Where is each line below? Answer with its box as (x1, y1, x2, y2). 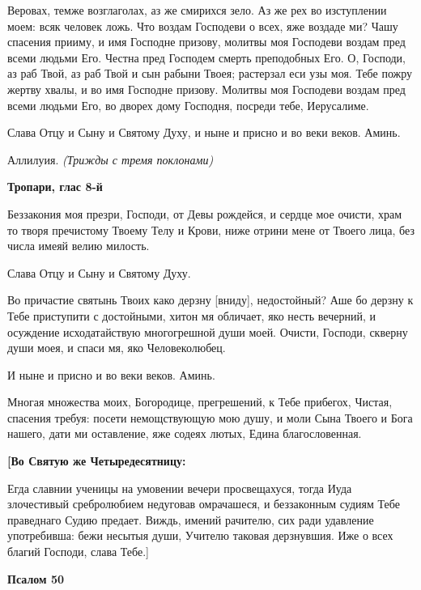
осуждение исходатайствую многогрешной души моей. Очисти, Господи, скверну (7, 323, 408, 340)
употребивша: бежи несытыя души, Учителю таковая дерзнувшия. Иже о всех (7, 527, 393, 544)
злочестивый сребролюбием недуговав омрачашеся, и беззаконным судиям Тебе (7, 495, 400, 512)
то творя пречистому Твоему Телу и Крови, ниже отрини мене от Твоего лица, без (7, 221, 415, 238)
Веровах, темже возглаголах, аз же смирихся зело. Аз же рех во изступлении (7, 2, 387, 18)
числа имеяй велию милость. (7, 237, 150, 254)
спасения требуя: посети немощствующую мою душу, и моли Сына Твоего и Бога (7, 409, 413, 426)
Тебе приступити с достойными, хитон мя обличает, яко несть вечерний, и (7, 307, 376, 324)
